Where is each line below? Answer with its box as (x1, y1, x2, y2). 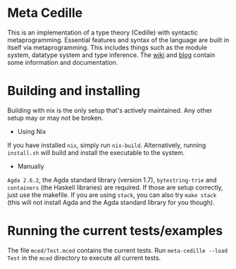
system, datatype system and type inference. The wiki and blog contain (7, 51, 216, 59)
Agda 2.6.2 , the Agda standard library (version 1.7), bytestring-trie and (7, 175, 217, 184)
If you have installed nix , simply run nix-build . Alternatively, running (7, 141, 206, 149)
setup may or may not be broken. (7, 113, 104, 122)
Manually (17, 162, 44, 170)
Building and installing (7, 83, 141, 99)
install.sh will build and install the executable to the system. (7, 148, 185, 156)
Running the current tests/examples (7, 223, 223, 239)
